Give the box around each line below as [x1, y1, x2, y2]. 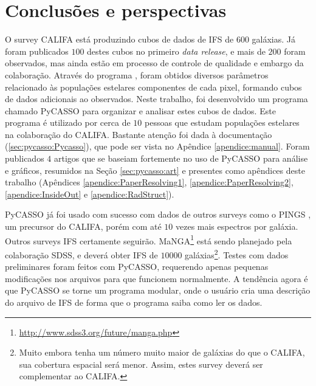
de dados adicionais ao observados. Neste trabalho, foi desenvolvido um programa [5, 92, 308, 105]
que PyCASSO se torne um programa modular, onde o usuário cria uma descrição [5, 284, 311, 297]
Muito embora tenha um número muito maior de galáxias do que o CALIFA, [19, 346, 305, 359]
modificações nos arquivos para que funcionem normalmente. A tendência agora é [5, 272, 308, 284]
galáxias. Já [252, 33, 296, 46]
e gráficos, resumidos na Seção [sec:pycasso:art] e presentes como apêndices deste [5, 164, 305, 176]
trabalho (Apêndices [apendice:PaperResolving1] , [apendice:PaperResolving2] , [5, 176, 294, 188]
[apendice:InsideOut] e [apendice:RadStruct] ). [5, 187, 174, 200]
